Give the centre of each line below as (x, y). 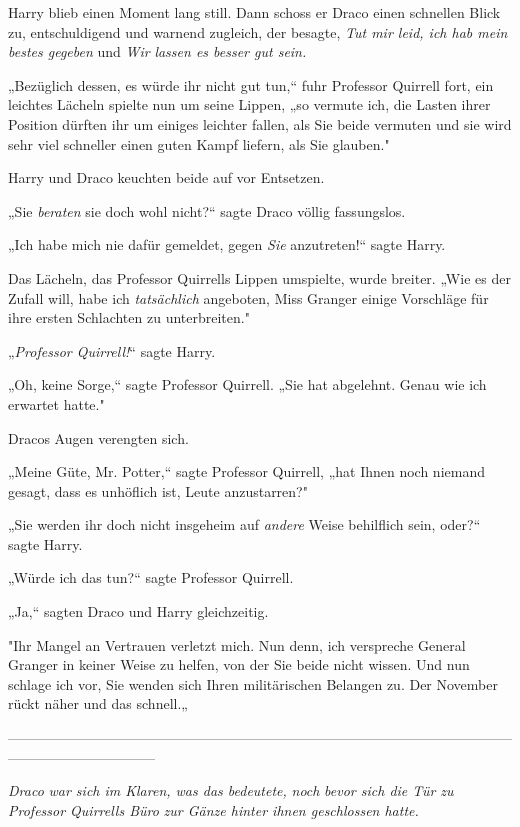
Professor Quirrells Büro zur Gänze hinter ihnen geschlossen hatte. (213, 809)
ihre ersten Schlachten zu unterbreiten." (129, 317)
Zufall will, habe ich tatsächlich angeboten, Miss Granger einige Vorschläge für (248, 297)
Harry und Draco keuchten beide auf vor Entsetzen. (166, 177)
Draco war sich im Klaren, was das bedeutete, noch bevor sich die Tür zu (231, 790)
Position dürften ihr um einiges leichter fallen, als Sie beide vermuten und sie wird (260, 123)
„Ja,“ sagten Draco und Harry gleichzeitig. (138, 611)
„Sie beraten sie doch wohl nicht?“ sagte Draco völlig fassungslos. (207, 210)
